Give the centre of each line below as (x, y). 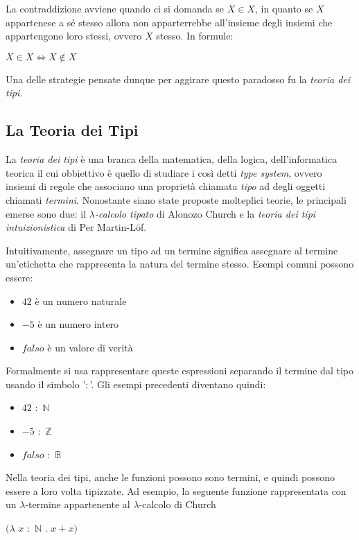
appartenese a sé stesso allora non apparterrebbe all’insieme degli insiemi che (169, 22)
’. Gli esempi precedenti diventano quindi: (178, 384)
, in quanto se (284, 8)
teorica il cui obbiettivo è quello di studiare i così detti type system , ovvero (164, 172)
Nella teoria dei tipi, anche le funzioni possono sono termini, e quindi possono (170, 477)
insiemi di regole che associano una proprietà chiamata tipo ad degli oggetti (166, 186)
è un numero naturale (81, 301)
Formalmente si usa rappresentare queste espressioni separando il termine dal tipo (179, 371)
